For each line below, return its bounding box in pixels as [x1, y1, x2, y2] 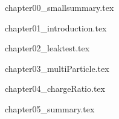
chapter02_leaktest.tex [5, 42, 90, 54]
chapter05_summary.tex [5, 102, 95, 115]
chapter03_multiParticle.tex [5, 62, 109, 74]
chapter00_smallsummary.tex [5, 1, 114, 13]
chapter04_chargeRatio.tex [5, 82, 105, 95]
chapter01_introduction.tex [5, 21, 107, 34]
